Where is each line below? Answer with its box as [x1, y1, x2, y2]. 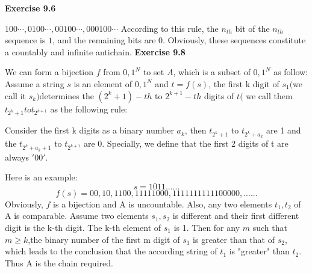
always [5, 150, 30, 163]
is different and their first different [172, 209, 299, 222]
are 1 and [266, 124, 301, 136]
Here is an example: [5, 171, 78, 183]
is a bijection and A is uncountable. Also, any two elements [53, 197, 272, 210]
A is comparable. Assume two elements [5, 209, 149, 222]
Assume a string [5, 77, 64, 90]
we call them [246, 89, 293, 102]
